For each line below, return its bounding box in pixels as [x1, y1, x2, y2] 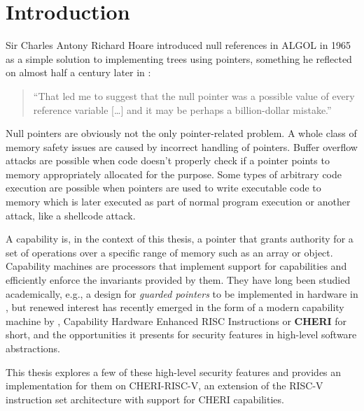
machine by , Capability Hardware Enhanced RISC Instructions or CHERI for [6, 313, 347, 328]
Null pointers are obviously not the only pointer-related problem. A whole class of [6, 126, 357, 140]
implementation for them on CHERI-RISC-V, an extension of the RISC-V [6, 378, 323, 393]
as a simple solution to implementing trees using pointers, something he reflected [6, 51, 352, 66]
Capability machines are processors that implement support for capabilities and [6, 259, 347, 273]
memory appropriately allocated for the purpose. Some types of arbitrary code [6, 166, 342, 181]
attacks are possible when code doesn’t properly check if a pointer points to [6, 153, 330, 168]
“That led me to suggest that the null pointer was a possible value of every [33, 88, 355, 103]
